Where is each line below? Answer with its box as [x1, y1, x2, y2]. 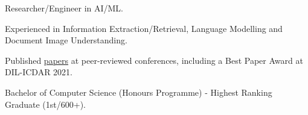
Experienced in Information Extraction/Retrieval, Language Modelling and [5, 22, 283, 34]
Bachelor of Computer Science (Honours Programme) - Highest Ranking [5, 85, 272, 98]
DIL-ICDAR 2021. [5, 66, 72, 78]
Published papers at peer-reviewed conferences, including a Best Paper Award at [5, 54, 303, 66]
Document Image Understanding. [5, 34, 127, 46]
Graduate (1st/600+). [5, 98, 86, 110]
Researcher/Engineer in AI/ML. [5, 2, 123, 14]
